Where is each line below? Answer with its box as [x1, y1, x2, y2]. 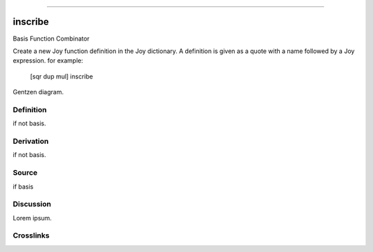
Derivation [12, 136, 49, 146]
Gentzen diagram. [12, 88, 64, 96]
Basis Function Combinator [12, 34, 90, 43]
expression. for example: [12, 56, 84, 65]
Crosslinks [12, 231, 50, 240]
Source [12, 168, 38, 178]
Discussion [12, 200, 52, 209]
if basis [12, 182, 34, 191]
